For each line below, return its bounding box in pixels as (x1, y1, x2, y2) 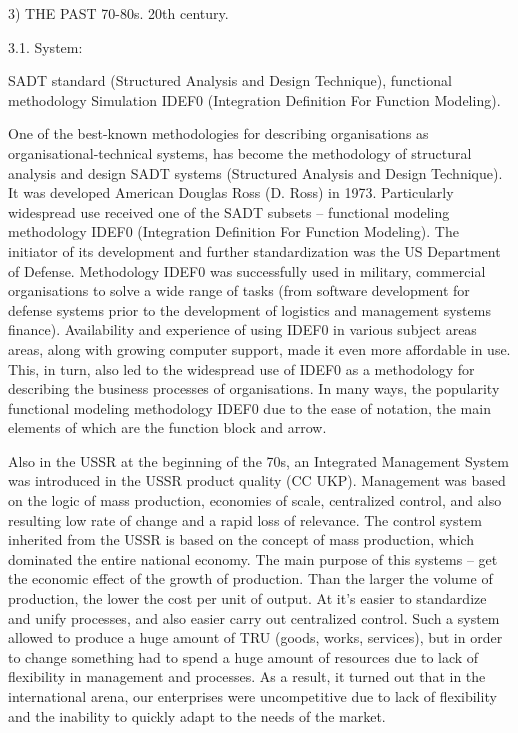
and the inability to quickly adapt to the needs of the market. (8, 705, 386, 726)
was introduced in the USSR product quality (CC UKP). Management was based (8, 470, 506, 491)
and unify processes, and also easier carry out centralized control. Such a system (8, 607, 500, 628)
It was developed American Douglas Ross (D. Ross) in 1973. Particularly (8, 182, 454, 203)
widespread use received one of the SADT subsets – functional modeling (8, 201, 450, 222)
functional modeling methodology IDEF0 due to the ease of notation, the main (8, 397, 491, 418)
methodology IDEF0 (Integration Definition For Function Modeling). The (8, 221, 459, 242)
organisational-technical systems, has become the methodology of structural (8, 142, 472, 163)
